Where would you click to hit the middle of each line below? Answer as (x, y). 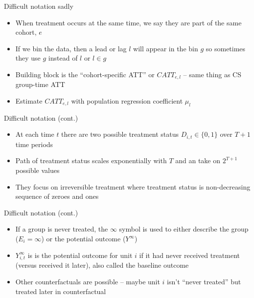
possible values (37, 170)
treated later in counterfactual (61, 291)
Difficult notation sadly (39, 6)
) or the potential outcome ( (83, 239)
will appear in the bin (166, 48)
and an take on (198, 160)
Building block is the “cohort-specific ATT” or (85, 74)
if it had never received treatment (190, 255)
